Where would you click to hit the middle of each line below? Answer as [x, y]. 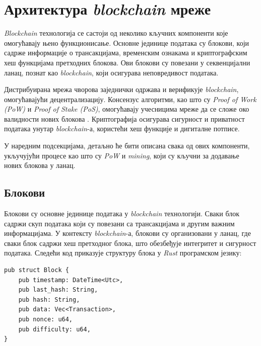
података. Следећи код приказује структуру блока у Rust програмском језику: [123, 253]
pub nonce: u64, [46, 319]
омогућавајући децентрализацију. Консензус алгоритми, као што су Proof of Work [130, 99]
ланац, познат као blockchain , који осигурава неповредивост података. [111, 72]
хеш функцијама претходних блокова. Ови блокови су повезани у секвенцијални [127, 62]
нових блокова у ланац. [40, 165]
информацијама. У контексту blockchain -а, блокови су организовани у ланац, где [127, 233]
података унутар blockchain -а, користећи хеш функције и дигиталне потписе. [122, 128]
